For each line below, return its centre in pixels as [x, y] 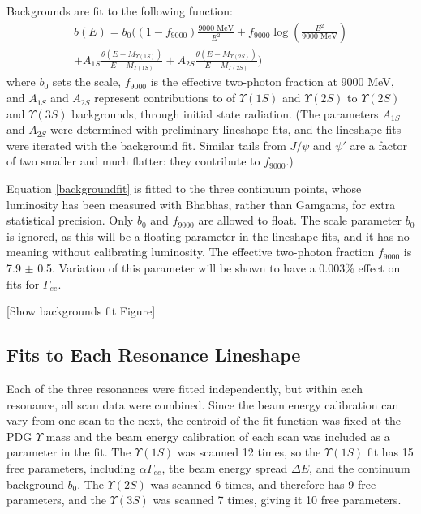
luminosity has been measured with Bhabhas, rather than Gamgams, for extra [201, 204]
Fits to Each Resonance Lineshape [154, 355]
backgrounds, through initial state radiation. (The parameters [225, 113]
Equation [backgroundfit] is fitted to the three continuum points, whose [184, 188]
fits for [23, 283]
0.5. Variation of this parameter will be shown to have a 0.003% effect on [219, 267]
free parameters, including [71, 467]
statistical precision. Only [70, 220]
